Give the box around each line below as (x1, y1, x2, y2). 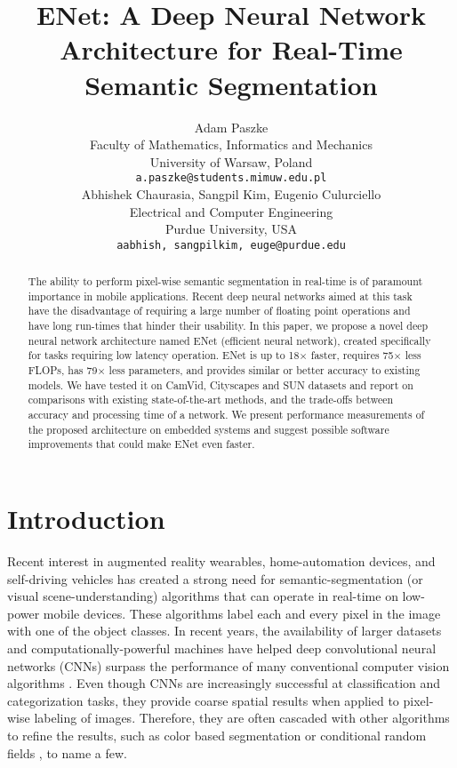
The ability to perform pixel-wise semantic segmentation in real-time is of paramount (28, 274, 423, 289)
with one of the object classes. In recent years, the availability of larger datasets (7, 621, 442, 640)
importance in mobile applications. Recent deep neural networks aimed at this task (28, 288, 413, 303)
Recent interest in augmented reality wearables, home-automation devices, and (7, 551, 436, 570)
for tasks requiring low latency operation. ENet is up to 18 (28, 348, 300, 363)
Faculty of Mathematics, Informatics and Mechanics (90, 135, 373, 154)
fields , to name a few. (7, 743, 128, 762)
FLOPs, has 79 (28, 363, 98, 378)
